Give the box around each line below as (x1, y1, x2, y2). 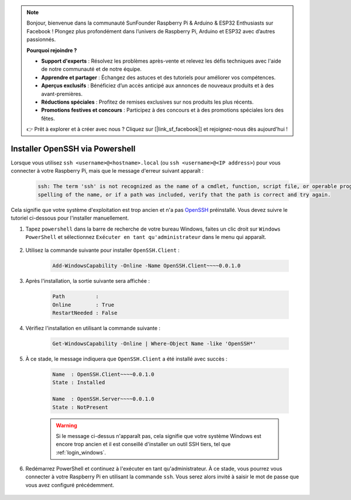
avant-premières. (41, 90, 83, 97)
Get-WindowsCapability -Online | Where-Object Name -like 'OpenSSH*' (52, 340, 256, 347)
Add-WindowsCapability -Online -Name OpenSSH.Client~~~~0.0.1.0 (52, 262, 241, 269)
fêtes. (41, 115, 55, 122)
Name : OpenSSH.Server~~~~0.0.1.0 (52, 396, 154, 402)
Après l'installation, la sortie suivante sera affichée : (25, 278, 150, 285)
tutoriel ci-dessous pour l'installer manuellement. (11, 214, 129, 222)
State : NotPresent (52, 404, 108, 410)
